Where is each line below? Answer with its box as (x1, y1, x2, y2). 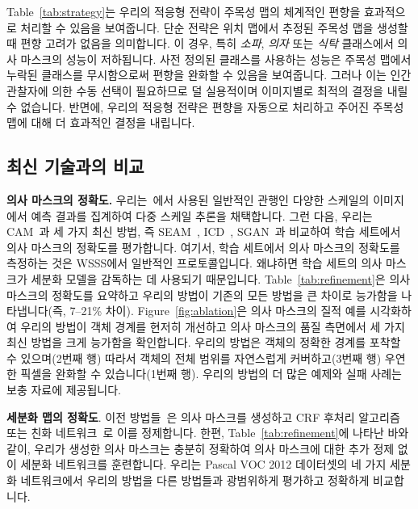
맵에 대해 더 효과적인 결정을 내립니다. (6, 114, 195, 131)
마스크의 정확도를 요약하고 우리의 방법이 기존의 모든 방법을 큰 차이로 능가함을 (6, 286, 398, 303)
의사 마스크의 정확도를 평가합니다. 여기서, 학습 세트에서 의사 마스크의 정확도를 (6, 238, 400, 255)
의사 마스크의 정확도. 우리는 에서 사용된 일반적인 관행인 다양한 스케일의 (6, 191, 370, 208)
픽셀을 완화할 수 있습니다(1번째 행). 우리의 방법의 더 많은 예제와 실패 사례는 (20, 365, 402, 382)
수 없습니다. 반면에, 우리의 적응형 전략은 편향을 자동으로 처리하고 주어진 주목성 (6, 98, 404, 115)
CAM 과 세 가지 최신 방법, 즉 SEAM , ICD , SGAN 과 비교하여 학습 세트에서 (6, 223, 401, 240)
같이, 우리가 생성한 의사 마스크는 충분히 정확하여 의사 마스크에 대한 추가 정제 (6, 440, 395, 456)
